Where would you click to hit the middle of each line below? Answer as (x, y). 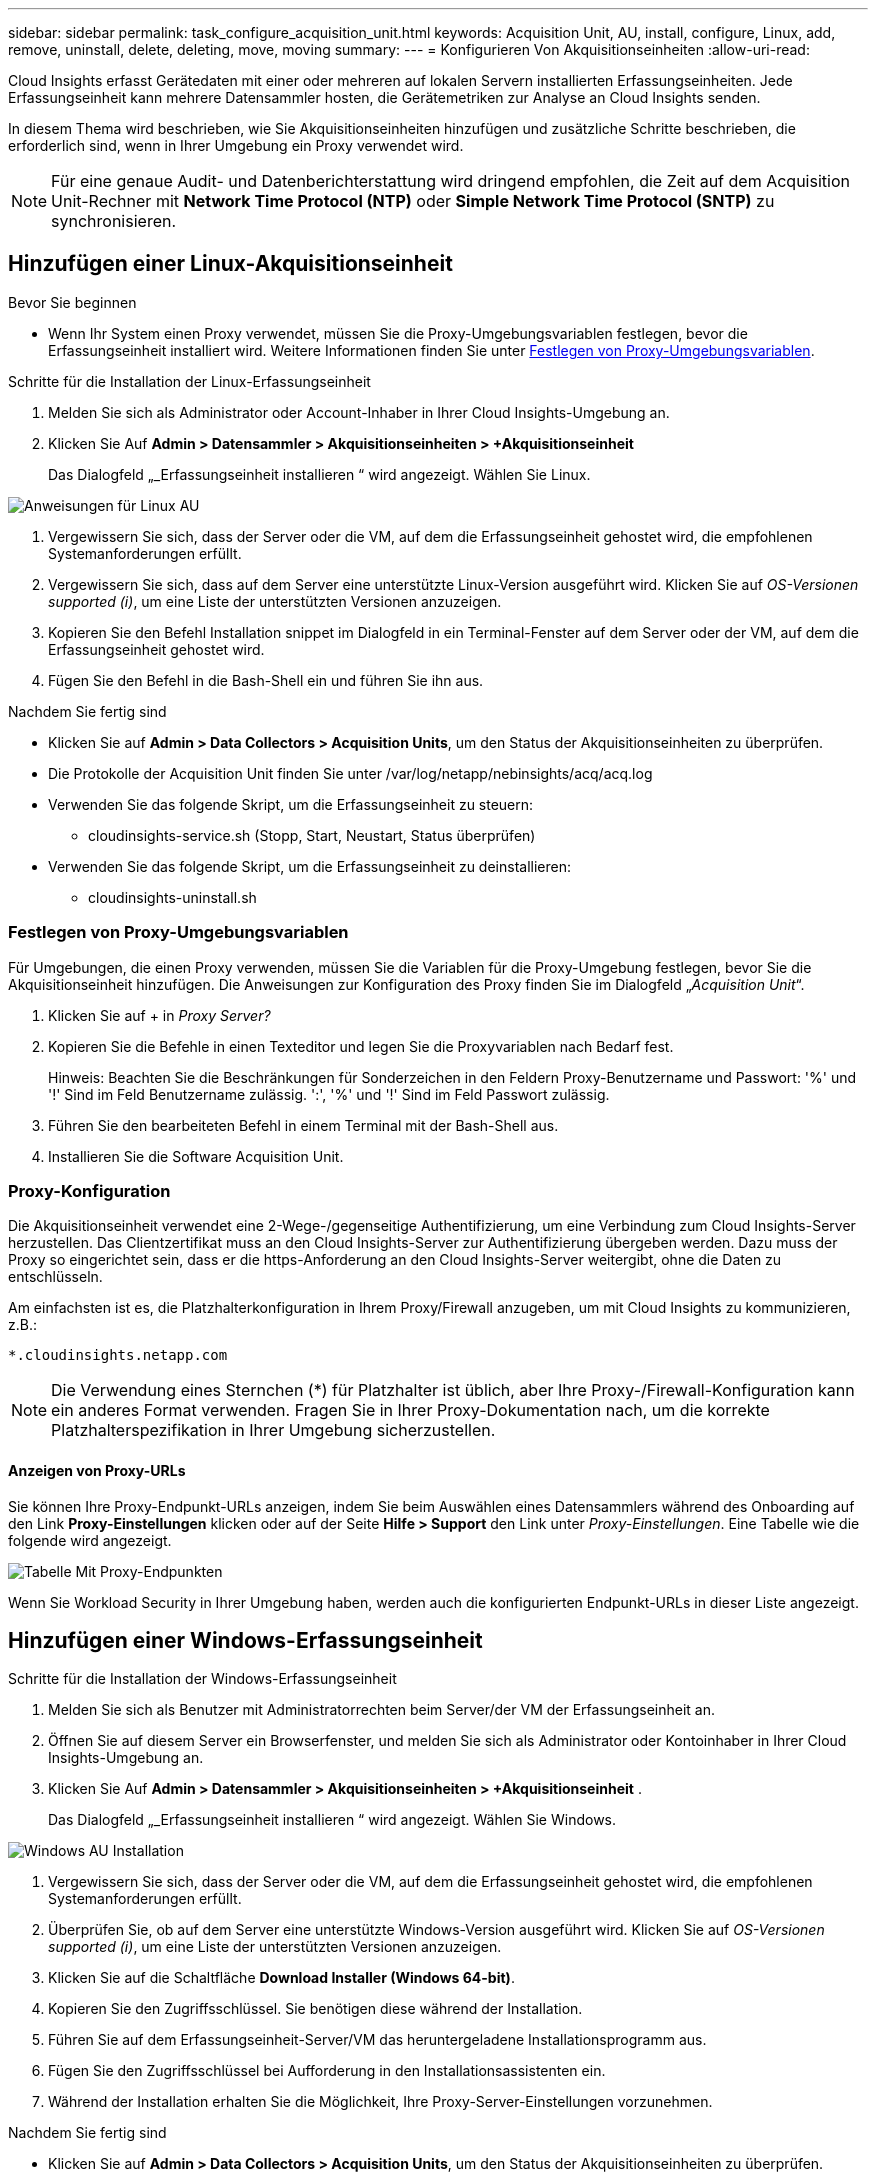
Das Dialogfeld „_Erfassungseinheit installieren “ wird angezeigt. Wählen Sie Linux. (319, 474)
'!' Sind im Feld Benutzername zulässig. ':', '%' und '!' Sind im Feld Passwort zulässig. (329, 1094)
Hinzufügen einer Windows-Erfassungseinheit (245, 1640)
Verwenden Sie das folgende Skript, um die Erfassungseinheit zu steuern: (291, 804)
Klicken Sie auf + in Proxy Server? (159, 1015)
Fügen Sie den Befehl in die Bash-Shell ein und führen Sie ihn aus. (266, 680)
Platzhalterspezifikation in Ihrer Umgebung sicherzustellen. (273, 1430)
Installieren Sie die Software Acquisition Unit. (196, 1156)
